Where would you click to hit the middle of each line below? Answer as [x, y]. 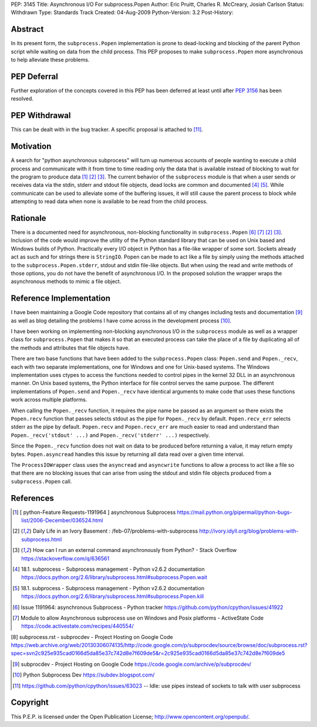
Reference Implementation [61, 299]
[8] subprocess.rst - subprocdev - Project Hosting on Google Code [92, 637]
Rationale [28, 218]
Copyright [30, 703]
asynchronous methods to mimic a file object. [66, 281]
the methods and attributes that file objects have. [70, 348]
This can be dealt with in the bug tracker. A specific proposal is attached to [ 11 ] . [107, 130]
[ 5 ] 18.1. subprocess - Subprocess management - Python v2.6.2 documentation [109, 588]
